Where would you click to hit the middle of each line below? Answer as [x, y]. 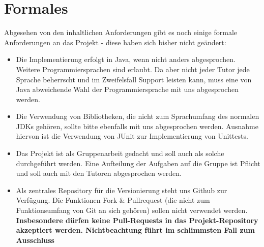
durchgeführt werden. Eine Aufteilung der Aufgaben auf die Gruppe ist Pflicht [138, 163]
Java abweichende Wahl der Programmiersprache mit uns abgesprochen [127, 89]
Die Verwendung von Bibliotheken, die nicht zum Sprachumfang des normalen [138, 116]
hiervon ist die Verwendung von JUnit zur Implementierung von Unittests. [132, 136]
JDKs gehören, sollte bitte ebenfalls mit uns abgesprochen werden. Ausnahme [137, 126]
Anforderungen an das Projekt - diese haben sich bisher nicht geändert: [115, 42]
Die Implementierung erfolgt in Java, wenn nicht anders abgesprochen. [126, 59]
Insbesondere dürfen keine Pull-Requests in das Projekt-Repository [137, 220]
